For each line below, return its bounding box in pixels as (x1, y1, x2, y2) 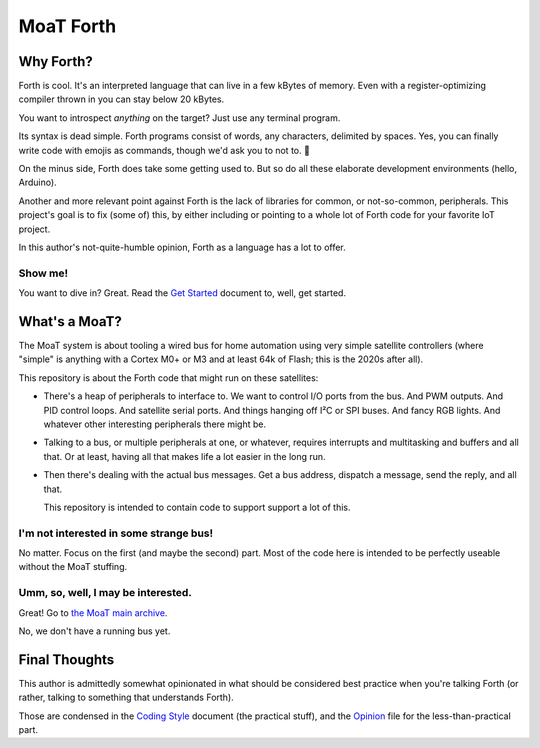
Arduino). (18, 176, 57, 189)
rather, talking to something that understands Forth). (18, 691, 234, 704)
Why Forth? (18, 53, 94, 70)
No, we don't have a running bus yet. (18, 625, 171, 637)
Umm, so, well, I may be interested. (18, 586, 192, 600)
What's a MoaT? (18, 313, 122, 330)
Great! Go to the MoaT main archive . (18, 606, 168, 619)
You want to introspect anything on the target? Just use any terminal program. (18, 111, 341, 124)
